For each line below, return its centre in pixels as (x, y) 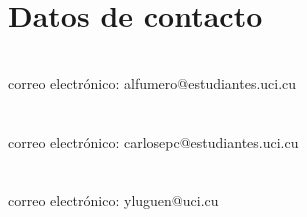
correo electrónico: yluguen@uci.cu (113, 200)
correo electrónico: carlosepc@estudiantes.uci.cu (153, 141)
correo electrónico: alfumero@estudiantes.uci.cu (152, 82)
